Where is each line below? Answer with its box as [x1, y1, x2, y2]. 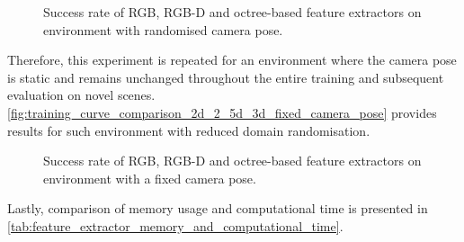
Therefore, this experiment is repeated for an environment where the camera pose [7, 50, 457, 69]
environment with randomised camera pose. [43, 20, 283, 39]
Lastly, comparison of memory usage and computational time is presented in [7, 199, 428, 218]
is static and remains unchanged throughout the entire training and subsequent [7, 67, 444, 86]
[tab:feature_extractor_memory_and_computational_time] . [7, 216, 344, 235]
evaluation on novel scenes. [7, 85, 156, 104]
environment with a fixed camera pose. [43, 168, 256, 187]
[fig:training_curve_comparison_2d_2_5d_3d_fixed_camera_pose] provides [7, 103, 437, 121]
